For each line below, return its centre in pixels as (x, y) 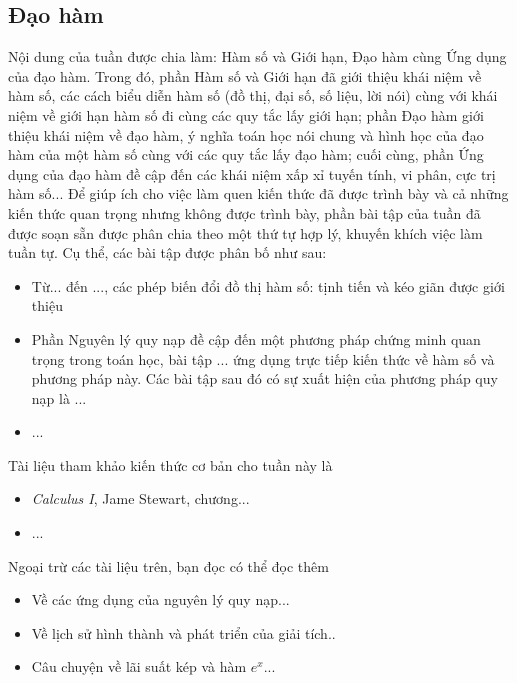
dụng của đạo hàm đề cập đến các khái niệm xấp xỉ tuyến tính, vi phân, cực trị (252, 173)
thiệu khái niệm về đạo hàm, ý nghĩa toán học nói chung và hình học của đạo (246, 134)
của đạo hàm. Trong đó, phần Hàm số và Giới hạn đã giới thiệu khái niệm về (245, 75)
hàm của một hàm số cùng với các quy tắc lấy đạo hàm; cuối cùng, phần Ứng (246, 154)
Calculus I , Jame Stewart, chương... (140, 498)
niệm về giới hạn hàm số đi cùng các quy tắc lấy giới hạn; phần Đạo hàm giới (246, 114)
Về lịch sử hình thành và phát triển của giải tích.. (183, 632)
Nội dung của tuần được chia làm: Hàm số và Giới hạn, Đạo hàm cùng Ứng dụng (257, 56)
